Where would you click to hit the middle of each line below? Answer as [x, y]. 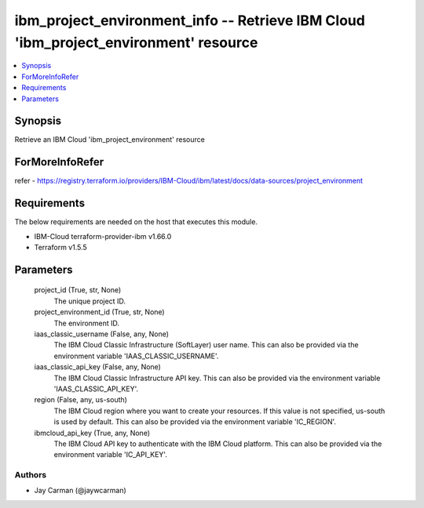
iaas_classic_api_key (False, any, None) [97, 367]
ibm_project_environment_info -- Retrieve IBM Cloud [190, 20]
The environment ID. [87, 323]
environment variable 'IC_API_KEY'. [111, 455]
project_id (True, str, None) [78, 290]
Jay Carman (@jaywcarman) [80, 491]
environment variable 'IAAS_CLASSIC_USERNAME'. [136, 356]
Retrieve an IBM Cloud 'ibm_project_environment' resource [110, 140]
